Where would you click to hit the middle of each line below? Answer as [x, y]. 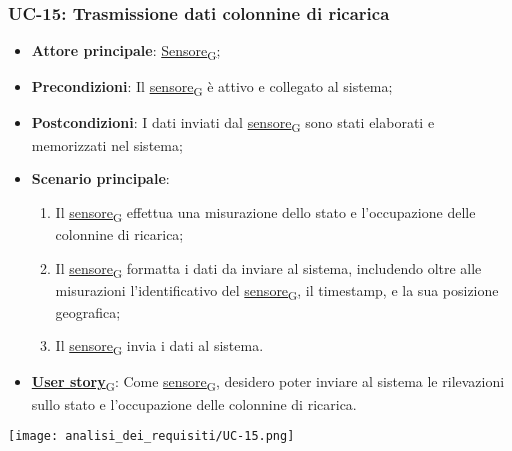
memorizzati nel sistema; [107, 144]
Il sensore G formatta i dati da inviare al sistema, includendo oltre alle [268, 269]
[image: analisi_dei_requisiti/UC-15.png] [151, 436]
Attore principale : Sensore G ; [126, 52]
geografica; [88, 311]
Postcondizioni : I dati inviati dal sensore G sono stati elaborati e [233, 124]
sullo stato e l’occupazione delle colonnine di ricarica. [194, 403]
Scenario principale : [100, 178]
